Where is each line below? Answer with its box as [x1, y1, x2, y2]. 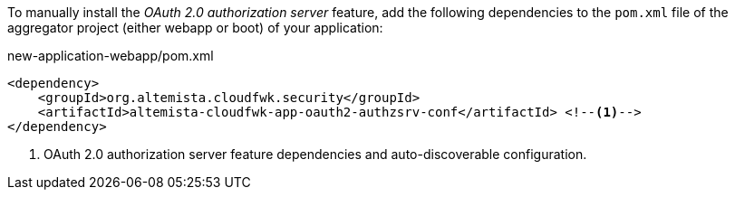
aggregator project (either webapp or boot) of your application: [7, 20, 383, 35]
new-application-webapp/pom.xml [7, 48, 214, 63]
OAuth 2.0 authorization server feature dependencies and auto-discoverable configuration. [44, 146, 587, 162]
